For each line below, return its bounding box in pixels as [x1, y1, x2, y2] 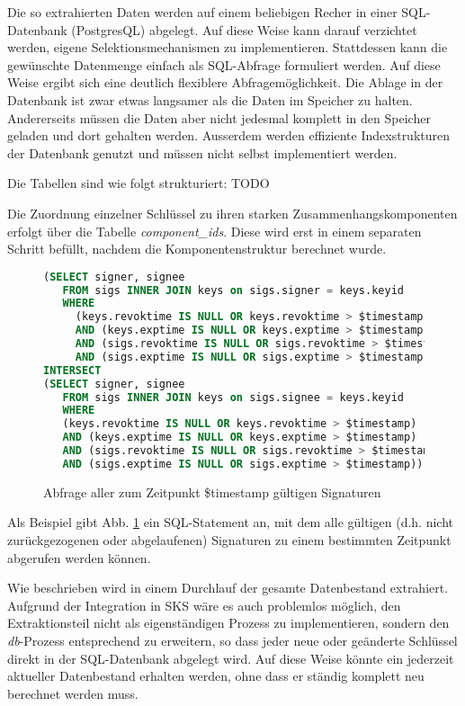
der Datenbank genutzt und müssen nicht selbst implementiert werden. [7, 143, 398, 162]
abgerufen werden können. [7, 548, 151, 567]
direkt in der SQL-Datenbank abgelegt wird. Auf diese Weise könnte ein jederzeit [7, 648, 454, 667]
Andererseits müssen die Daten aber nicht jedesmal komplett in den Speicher [7, 108, 431, 127]
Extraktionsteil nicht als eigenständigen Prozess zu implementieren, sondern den [7, 613, 450, 632]
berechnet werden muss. [7, 684, 139, 702]
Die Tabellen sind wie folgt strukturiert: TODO [7, 174, 270, 192]
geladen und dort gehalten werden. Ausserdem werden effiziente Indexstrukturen [7, 126, 451, 145]
